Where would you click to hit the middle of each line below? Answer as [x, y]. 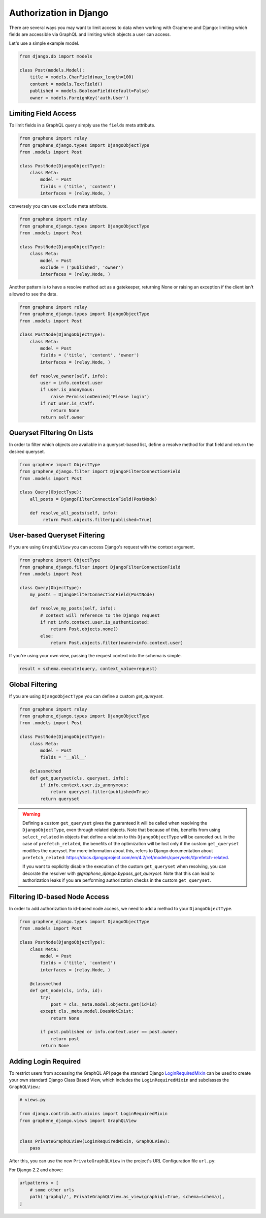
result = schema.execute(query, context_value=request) [88, 669]
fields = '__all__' [64, 757]
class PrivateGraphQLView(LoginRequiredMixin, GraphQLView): [95, 1141]
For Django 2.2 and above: [36, 1170]
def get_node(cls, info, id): [66, 990]
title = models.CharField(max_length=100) [82, 77]
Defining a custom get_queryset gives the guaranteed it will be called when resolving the [115, 823]
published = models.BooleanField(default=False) [90, 91]
